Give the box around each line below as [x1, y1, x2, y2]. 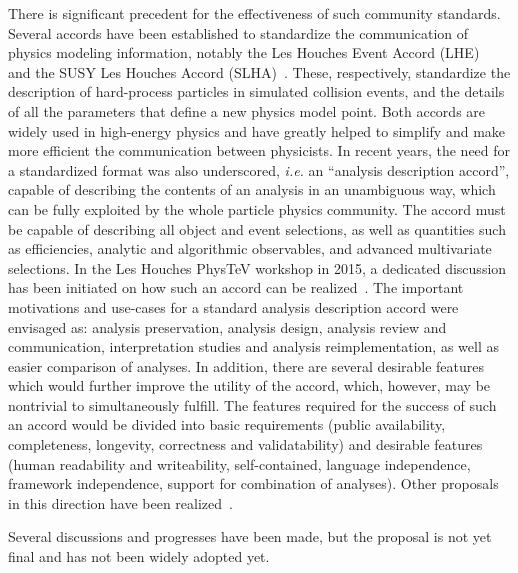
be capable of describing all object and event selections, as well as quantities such [8, 218, 506, 239]
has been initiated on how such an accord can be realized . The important [8, 277, 464, 298]
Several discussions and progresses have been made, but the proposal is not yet [8, 526, 492, 547]
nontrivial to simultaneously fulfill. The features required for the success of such [8, 394, 497, 415]
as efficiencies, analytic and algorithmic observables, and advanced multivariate [8, 238, 492, 259]
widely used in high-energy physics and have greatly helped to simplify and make [8, 120, 506, 141]
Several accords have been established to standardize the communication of [8, 22, 469, 43]
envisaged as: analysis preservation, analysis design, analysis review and [8, 316, 447, 337]
